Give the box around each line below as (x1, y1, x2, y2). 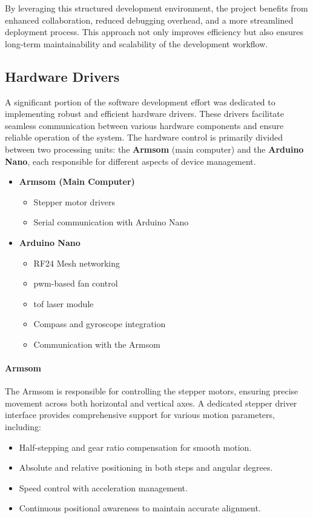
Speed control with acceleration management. (19, 481, 188, 494)
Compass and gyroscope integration (33, 317, 166, 330)
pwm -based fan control (33, 277, 118, 290)
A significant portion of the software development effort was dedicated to (5, 95, 275, 108)
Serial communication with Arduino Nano (33, 216, 189, 228)
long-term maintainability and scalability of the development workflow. (5, 37, 268, 50)
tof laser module (33, 297, 94, 310)
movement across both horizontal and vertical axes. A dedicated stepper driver (5, 396, 297, 409)
